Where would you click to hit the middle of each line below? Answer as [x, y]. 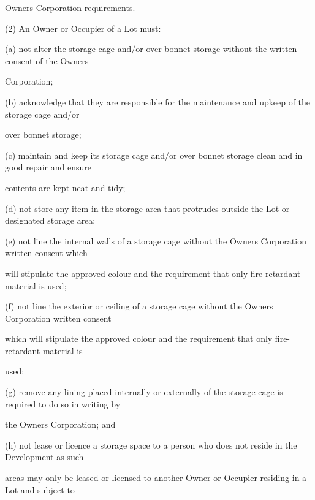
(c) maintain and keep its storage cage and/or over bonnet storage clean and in [154, 155]
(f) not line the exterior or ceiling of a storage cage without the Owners [139, 306]
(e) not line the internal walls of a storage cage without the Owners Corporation [156, 241]
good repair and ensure [48, 167]
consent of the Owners [47, 60]
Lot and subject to [40, 489]
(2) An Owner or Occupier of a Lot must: [83, 28]
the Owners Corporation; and [60, 424]
